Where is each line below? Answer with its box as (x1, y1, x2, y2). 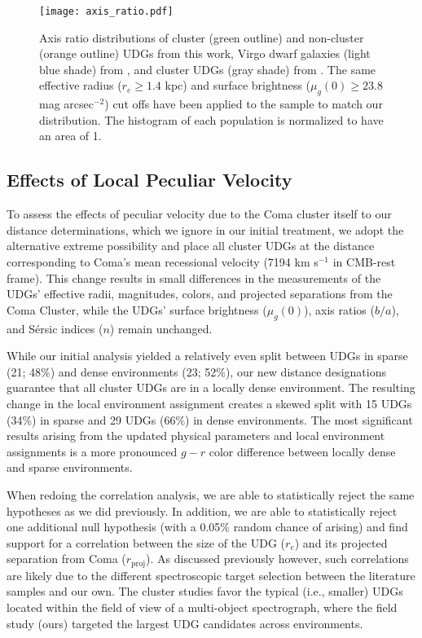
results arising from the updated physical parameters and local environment (7, 427, 385, 444)
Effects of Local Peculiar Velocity (7, 167, 292, 192)
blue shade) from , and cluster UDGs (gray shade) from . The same (39, 60, 376, 77)
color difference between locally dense (209, 442, 396, 460)
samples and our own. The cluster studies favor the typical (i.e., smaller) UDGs (7, 583, 403, 600)
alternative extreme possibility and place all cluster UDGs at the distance (7, 237, 375, 254)
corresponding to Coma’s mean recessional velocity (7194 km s (7, 253, 319, 270)
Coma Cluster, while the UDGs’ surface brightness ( (7, 301, 267, 318)
